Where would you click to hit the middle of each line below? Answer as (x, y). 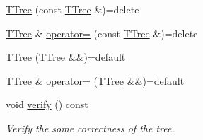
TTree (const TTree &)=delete (72, 9)
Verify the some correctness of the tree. (90, 128)
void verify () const (47, 104)
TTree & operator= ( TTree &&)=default (95, 80)
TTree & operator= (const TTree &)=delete (102, 33)
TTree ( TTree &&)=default (66, 57)
